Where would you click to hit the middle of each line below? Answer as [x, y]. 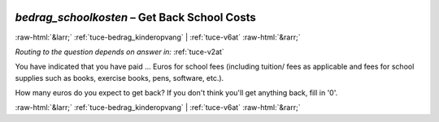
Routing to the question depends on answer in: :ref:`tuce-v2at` [120, 52]
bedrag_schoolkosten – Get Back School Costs [135, 17]
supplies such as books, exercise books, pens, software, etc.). [120, 78]
